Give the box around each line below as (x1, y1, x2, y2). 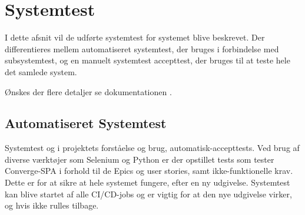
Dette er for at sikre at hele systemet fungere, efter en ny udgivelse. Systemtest (5, 176, 290, 189)
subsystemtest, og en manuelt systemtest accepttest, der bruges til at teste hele (5, 54, 290, 66)
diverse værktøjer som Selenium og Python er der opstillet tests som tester (5, 153, 274, 165)
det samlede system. (5, 65, 77, 78)
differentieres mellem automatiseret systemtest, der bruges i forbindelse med (5, 42, 279, 55)
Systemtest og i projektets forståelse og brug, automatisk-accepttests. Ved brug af (5, 142, 300, 154)
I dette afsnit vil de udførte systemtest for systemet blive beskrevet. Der (5, 31, 265, 43)
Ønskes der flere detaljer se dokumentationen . (5, 85, 172, 98)
